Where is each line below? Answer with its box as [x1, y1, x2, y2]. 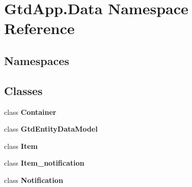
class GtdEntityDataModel [4, 123, 98, 134]
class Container [4, 106, 57, 117]
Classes [4, 82, 43, 98]
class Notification [4, 174, 63, 185]
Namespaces [4, 52, 69, 68]
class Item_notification [4, 158, 85, 168]
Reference [4, 18, 75, 39]
